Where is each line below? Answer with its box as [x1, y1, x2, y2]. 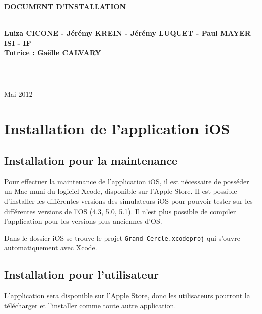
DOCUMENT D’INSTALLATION [4, 1, 126, 11]
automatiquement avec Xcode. [4, 242, 97, 253]
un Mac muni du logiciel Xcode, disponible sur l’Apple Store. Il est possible [4, 186, 237, 196]
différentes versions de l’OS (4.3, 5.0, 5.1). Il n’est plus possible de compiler [4, 205, 236, 216]
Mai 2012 [4, 88, 33, 99]
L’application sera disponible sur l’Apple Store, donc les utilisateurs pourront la [4, 290, 250, 301]
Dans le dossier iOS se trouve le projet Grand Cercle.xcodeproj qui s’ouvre [4, 232, 240, 243]
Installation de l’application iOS [4, 118, 230, 139]
